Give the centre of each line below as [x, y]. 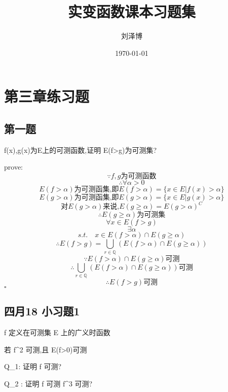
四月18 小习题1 [42, 311]
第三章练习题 [47, 96]
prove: [13, 167]
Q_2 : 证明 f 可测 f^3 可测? [48, 384]
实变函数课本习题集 [131, 11]
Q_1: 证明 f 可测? [33, 366]
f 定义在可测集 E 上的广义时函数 [57, 332]
